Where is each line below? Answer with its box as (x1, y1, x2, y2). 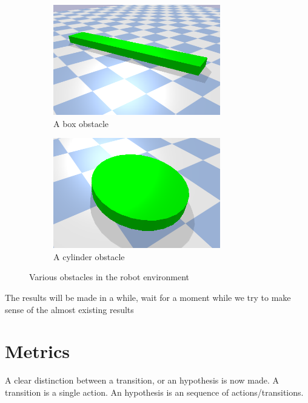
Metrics (5, 339, 70, 363)
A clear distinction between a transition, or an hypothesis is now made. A (5, 374, 279, 387)
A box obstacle (53, 117, 109, 129)
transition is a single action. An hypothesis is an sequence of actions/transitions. (5, 385, 304, 398)
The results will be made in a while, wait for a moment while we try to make (5, 291, 291, 303)
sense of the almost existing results (5, 303, 134, 315)
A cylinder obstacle (53, 250, 125, 263)
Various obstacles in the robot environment (29, 270, 190, 283)
